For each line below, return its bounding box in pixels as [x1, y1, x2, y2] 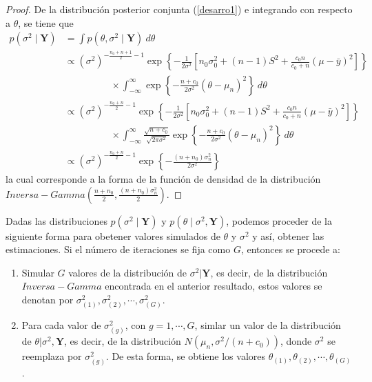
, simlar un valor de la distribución [194, 318, 341, 332]
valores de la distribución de [68, 265, 187, 279]
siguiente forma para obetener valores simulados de [6, 228, 220, 243]
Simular [21, 265, 54, 279]
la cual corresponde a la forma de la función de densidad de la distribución [6, 172, 321, 186]
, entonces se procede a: [240, 242, 340, 257]
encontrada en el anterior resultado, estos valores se [105, 279, 322, 293]
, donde [280, 334, 312, 348]
